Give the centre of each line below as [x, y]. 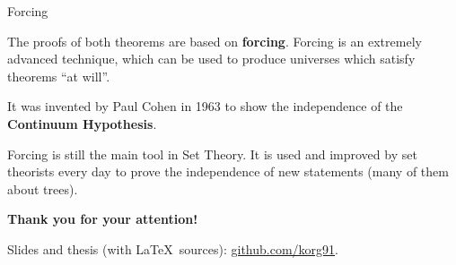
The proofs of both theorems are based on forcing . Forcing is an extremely [215, 41]
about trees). [43, 188]
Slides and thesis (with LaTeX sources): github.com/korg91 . [173, 248]
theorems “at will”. [59, 76]
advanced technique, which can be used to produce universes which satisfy [211, 59]
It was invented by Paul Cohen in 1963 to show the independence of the [205, 106]
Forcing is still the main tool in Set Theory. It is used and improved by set [212, 154]
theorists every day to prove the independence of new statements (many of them [228, 171]
